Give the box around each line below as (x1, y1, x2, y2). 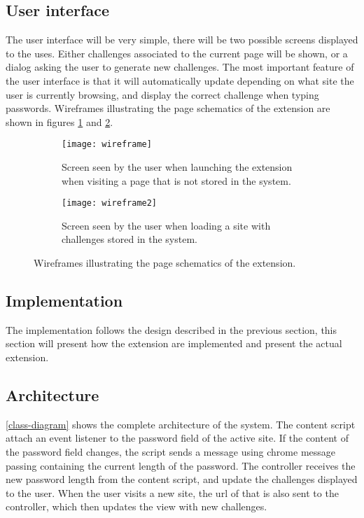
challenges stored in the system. (62, 232, 197, 246)
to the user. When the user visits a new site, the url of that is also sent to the (6, 485, 339, 500)
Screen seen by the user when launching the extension (62, 160, 293, 174)
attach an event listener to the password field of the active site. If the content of (6, 430, 349, 445)
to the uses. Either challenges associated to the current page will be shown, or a (6, 45, 348, 60)
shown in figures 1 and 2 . (6, 114, 113, 129)
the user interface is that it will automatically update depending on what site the (6, 73, 354, 87)
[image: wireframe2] (62, 198, 157, 209)
